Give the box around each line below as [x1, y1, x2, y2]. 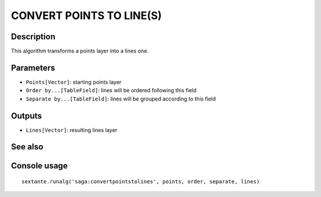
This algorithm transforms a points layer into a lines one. [11, 48, 149, 55]
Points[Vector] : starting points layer [26, 78, 122, 86]
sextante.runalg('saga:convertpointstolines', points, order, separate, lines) [21, 179, 260, 185]
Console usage [11, 161, 68, 171]
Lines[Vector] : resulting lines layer [26, 126, 118, 133]
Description [11, 32, 56, 42]
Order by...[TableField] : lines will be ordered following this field [26, 87, 197, 94]
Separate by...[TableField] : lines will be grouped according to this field [26, 95, 216, 102]
